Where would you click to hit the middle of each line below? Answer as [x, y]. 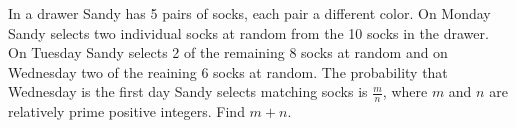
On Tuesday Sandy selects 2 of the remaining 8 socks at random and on [228, 52]
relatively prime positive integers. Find [126, 111]
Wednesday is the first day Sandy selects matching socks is [188, 91]
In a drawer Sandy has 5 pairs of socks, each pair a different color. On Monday [249, 13]
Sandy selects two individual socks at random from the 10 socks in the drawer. [248, 32]
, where [405, 91]
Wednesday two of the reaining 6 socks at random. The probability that [228, 71]
